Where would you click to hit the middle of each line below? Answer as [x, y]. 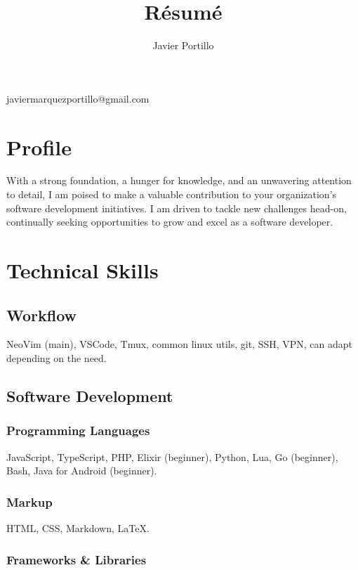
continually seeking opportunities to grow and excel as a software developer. [170, 222]
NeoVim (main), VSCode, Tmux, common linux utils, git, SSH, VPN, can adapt [180, 344]
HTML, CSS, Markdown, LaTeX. [78, 527]
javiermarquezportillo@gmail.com [78, 98]
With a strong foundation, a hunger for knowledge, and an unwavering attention [179, 180]
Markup [29, 501]
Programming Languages [78, 430]
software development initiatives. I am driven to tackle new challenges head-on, [177, 208]
